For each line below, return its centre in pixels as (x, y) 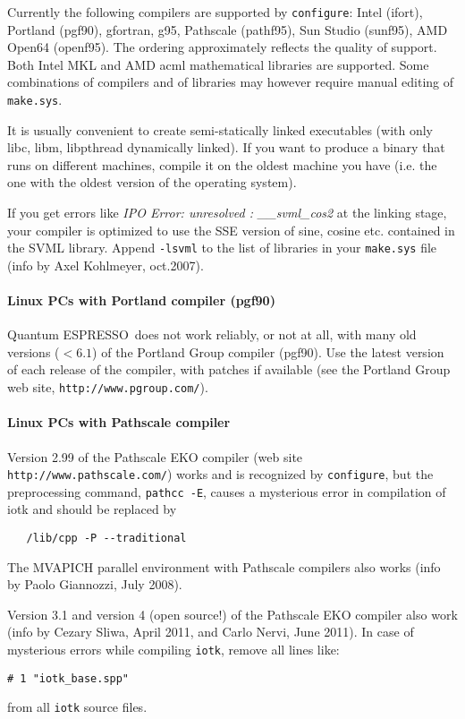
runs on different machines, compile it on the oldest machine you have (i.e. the (222, 164)
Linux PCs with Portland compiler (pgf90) (141, 300)
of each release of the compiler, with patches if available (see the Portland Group (229, 369)
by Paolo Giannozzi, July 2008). (95, 584)
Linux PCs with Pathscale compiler (119, 422)
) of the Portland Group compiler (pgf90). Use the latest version (268, 351)
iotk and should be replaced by (92, 509)
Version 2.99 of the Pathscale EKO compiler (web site (155, 456)
